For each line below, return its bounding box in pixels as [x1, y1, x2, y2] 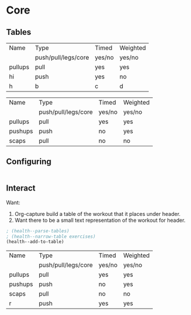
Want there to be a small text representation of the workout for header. [14, 216, 186, 224]
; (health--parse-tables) [6, 228, 69, 234]
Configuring [6, 157, 52, 167]
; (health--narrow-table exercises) [6, 234, 96, 239]
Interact [6, 183, 36, 193]
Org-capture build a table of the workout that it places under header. [14, 210, 181, 217]
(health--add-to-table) [6, 239, 65, 245]
